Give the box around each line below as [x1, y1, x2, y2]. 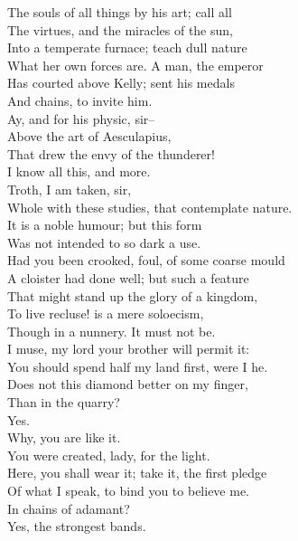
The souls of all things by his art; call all [7, 3, 232, 21]
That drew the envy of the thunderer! [7, 144, 215, 163]
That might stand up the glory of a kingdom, [7, 286, 258, 305]
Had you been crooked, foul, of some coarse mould [7, 251, 285, 270]
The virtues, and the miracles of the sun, [7, 20, 233, 39]
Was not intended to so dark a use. [7, 233, 201, 252]
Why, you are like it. [7, 428, 121, 447]
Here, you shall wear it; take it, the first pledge [7, 463, 267, 482]
